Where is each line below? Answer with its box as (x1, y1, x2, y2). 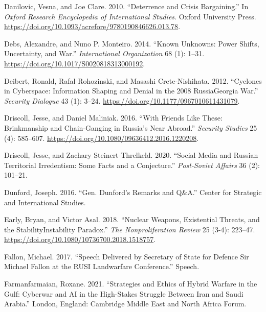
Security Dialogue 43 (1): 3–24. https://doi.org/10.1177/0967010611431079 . (4, 95, 240, 106)
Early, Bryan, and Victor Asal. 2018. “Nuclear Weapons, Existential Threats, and (4, 214, 260, 225)
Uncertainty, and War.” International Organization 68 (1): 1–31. (4, 48, 205, 59)
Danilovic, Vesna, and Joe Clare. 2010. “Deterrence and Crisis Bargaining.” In (4, 1, 249, 11)
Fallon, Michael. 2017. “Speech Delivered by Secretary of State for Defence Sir (4, 251, 249, 261)
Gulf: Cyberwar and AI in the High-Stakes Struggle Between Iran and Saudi (4, 288, 243, 299)
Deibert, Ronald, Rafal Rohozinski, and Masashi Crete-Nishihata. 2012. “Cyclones (4, 75, 262, 86)
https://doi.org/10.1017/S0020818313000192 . (4, 58, 145, 68)
